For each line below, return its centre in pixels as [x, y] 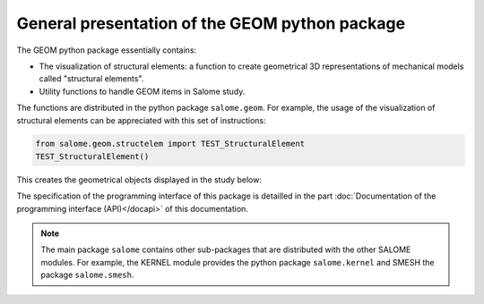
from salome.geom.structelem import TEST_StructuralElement [170, 144]
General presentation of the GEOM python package [211, 23]
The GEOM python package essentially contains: [107, 50]
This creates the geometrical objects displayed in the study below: [139, 180]
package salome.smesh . [87, 275]
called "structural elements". [91, 79]
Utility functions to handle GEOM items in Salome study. [142, 91]
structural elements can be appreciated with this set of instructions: [141, 120]
